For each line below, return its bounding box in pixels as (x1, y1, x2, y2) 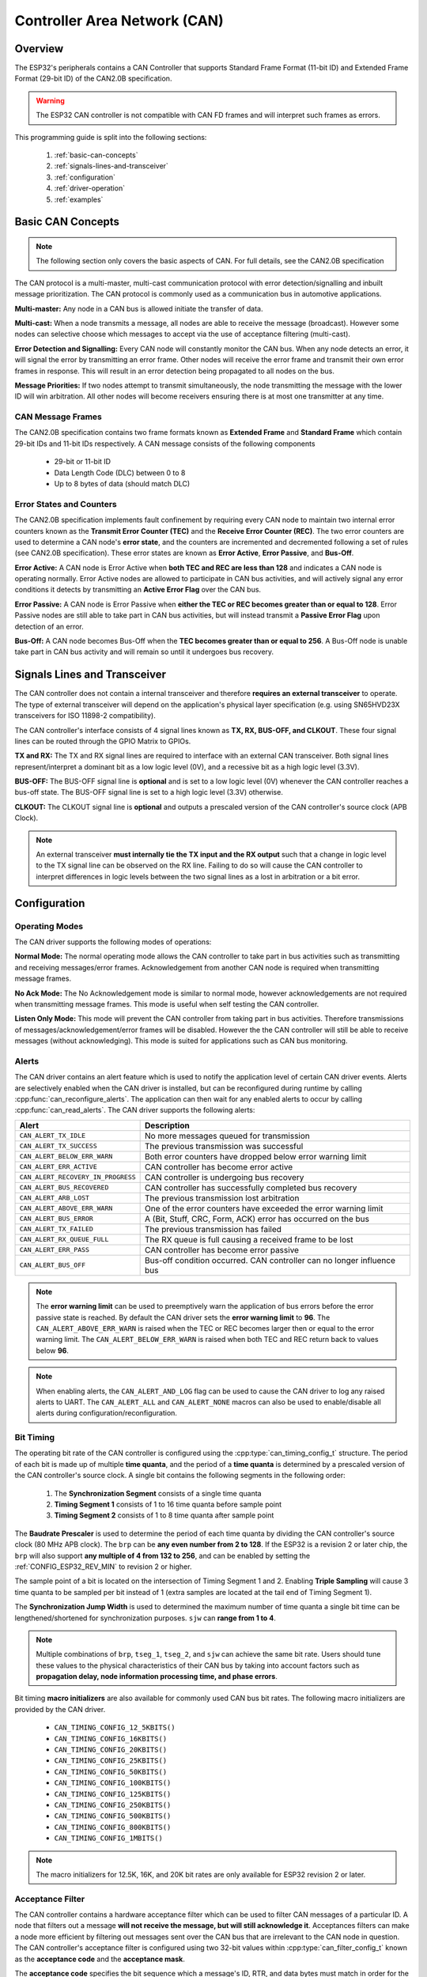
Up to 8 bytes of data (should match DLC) (54, 478, 191, 488)
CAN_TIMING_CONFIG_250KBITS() (54, 1800, 172, 1809)
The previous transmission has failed (145, 1223, 282, 1234)
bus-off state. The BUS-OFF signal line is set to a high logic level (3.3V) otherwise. (14, 788, 284, 797)
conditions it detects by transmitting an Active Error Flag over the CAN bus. (14, 585, 261, 595)
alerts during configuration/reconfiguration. (36, 1408, 178, 1418)
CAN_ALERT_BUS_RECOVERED (19, 1183, 109, 1192)
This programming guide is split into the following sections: (14, 132, 207, 142)
